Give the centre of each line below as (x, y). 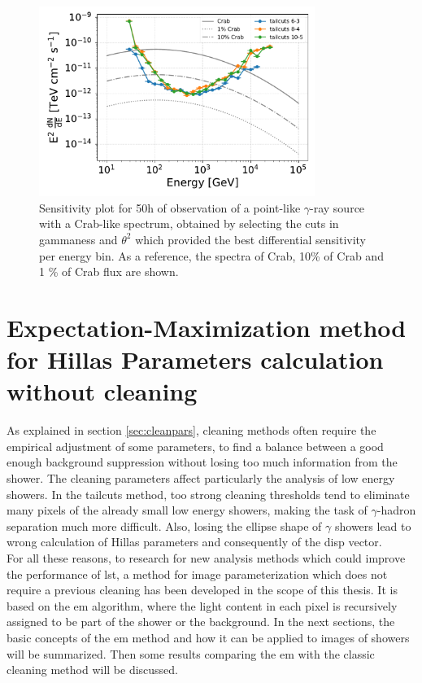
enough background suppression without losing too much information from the (202, 462)
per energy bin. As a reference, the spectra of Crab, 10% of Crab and (211, 255)
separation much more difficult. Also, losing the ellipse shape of (164, 525)
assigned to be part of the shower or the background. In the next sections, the (201, 622)
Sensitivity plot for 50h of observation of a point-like (170, 207)
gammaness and (78, 239)
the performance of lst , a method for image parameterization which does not (197, 574)
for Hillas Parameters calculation (195, 359)
